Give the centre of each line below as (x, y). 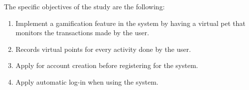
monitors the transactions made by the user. (82, 33)
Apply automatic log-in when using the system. (87, 81)
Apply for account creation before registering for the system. (107, 65)
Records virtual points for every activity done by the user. (103, 49)
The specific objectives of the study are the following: (84, 6)
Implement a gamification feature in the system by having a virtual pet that (130, 23)
